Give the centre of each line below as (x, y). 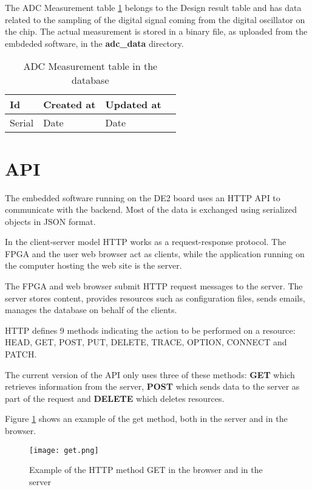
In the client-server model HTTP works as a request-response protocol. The (146, 242)
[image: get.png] (64, 450)
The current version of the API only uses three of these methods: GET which (150, 374)
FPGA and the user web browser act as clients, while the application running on (155, 253)
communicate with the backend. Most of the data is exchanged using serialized (151, 209)
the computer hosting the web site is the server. (93, 265)
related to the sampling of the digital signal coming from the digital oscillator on (155, 19)
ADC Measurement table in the (90, 66)
